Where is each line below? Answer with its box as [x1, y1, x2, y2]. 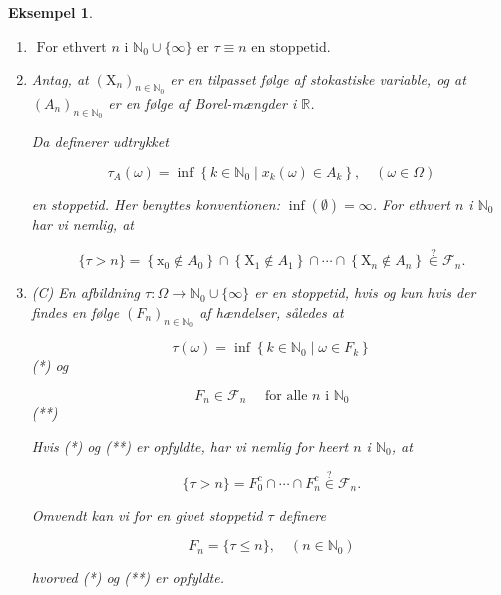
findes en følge [31, 302, 120, 322]
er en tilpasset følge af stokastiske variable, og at [170, 68, 466, 89]
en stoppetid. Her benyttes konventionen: [31, 193, 280, 214]
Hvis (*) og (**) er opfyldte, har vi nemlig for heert [31, 435, 349, 456]
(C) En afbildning [31, 282, 141, 303]
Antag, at [31, 68, 89, 89]
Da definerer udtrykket [31, 131, 169, 151]
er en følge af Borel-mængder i [108, 92, 297, 113]
